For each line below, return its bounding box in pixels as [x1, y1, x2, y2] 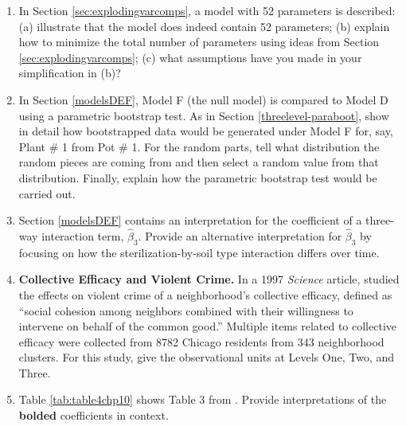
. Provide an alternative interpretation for [138, 227, 342, 244]
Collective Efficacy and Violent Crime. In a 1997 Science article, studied [18, 271, 400, 287]
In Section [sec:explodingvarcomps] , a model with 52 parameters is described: [18, 2, 396, 18]
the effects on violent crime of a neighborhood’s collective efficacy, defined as [18, 286, 392, 303]
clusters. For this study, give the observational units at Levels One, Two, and [18, 349, 395, 365]
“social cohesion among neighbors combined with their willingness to [18, 302, 353, 319]
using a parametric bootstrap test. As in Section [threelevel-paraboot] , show [18, 107, 389, 123]
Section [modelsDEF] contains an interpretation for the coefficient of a [18, 212, 362, 229]
